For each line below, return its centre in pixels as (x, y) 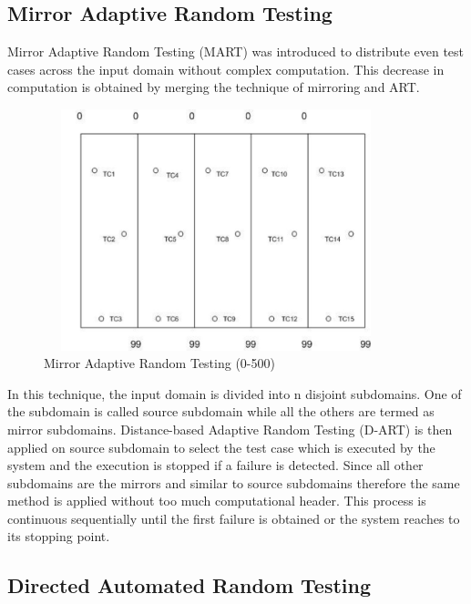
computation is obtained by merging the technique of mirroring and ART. (214, 87)
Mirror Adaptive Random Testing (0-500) (159, 363)
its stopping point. (59, 536)
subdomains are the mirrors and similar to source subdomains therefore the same (234, 482)
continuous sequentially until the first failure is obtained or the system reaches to (234, 518)
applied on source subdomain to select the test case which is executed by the (221, 447)
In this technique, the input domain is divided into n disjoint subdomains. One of (235, 393)
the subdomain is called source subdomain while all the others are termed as (221, 411)
